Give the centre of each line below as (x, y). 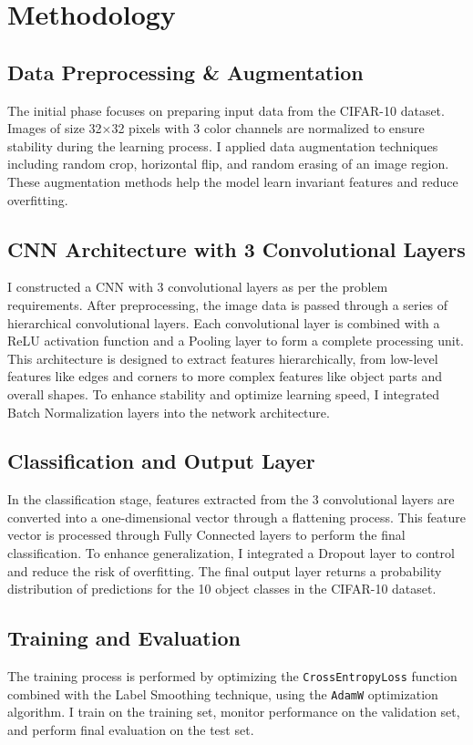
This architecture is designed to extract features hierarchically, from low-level (223, 358)
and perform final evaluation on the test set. (131, 729)
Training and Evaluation (124, 638)
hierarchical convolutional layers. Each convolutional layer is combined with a (224, 322)
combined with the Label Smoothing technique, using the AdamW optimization (223, 693)
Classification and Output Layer (161, 461)
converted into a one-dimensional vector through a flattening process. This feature (236, 517)
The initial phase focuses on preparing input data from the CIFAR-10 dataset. (226, 110)
